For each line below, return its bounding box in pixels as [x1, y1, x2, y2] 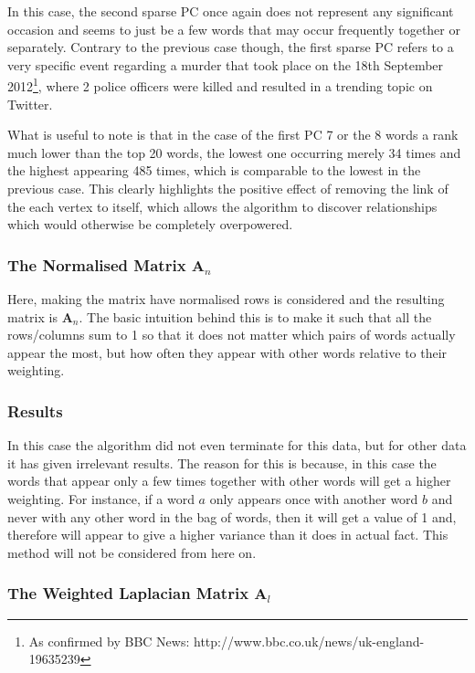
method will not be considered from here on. [7, 542, 257, 562]
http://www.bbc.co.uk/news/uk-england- [194, 631, 425, 650]
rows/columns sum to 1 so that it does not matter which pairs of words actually [7, 325, 456, 344]
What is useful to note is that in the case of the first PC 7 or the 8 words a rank [7, 125, 459, 144]
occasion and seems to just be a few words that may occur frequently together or [7, 19, 460, 38]
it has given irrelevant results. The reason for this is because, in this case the [7, 453, 437, 472]
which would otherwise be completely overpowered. [7, 215, 293, 234]
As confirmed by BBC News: [28, 631, 190, 650]
